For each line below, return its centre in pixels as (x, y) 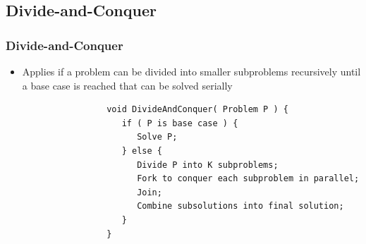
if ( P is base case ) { (180, 123)
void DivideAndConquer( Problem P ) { (197, 110)
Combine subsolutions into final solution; (240, 206)
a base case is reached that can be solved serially (127, 85)
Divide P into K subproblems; (208, 165)
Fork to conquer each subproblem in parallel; (248, 179)
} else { (142, 151)
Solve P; (157, 137)
